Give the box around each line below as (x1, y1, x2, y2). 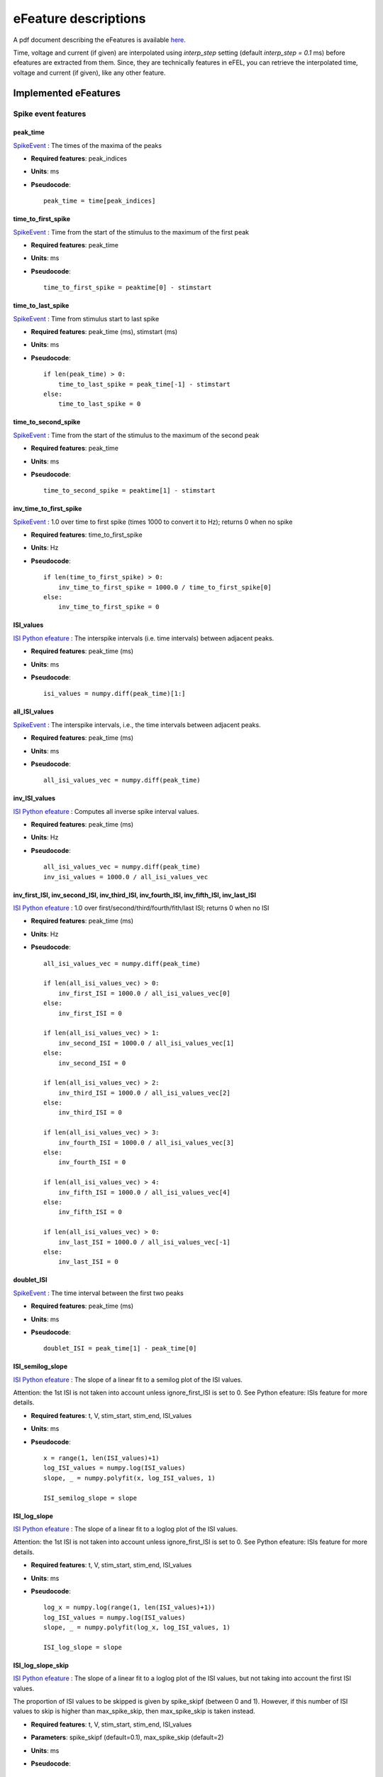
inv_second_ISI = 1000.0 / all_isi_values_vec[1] (57, 1038, 234, 1047)
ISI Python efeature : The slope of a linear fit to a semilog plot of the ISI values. (13, 1375, 243, 1384)
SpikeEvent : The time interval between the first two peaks (13, 1289, 184, 1297)
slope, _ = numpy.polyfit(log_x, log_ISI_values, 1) (43, 1623, 231, 1631)
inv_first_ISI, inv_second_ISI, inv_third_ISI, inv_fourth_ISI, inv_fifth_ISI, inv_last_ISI (13, 891, 257, 899)
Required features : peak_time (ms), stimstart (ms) (30, 327, 178, 335)
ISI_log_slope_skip (13, 1660, 69, 1670)
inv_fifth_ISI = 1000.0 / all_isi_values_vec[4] (57, 1188, 231, 1196)
